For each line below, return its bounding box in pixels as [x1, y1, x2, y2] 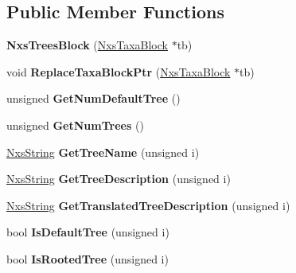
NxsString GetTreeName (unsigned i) [6, 143, 200, 160]
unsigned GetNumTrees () [6, 116, 144, 133]
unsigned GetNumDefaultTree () [6, 90, 181, 107]
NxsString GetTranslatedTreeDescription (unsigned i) [6, 197, 290, 213]
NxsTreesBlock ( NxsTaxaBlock [6, 37, 168, 53]
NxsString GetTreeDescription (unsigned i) [6, 170, 231, 187]
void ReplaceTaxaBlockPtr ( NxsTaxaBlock [6, 63, 231, 80]
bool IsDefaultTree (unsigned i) [6, 224, 169, 240]
